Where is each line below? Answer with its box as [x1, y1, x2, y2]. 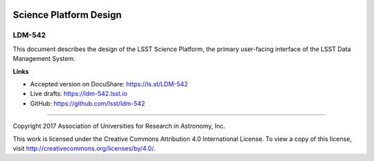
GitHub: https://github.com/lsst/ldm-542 [30, 99, 145, 107]
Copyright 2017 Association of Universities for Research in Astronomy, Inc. [12, 122, 226, 131]
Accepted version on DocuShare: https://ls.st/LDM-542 [30, 79, 188, 88]
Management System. [12, 55, 75, 63]
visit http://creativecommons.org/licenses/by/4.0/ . [12, 144, 156, 152]
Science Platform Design [12, 9, 122, 21]
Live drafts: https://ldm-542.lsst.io [30, 90, 127, 98]
